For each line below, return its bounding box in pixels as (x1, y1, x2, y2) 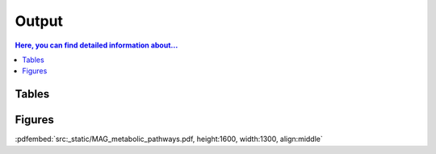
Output (15, 12, 64, 30)
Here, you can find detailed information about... (15, 40, 178, 50)
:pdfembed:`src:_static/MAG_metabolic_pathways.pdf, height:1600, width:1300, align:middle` (15, 134, 323, 144)
